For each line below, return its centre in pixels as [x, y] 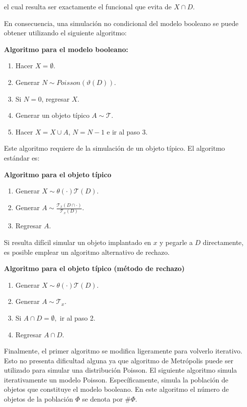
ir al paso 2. [78, 317]
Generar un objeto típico [52, 115]
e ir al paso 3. [127, 131]
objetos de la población [39, 399]
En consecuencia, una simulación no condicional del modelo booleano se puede [121, 23]
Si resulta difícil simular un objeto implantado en [78, 242]
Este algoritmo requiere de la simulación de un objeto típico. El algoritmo [114, 148]
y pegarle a [176, 242]
